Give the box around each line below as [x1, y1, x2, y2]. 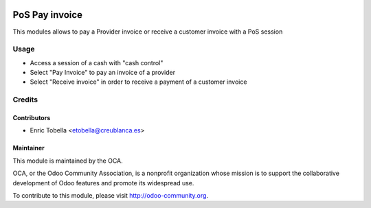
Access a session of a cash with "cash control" [30, 58, 164, 67]
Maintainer [12, 144, 45, 152]
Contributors [12, 114, 51, 122]
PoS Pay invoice [12, 9, 82, 21]
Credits [12, 95, 38, 104]
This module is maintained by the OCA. [12, 157, 123, 165]
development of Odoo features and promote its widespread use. [12, 178, 194, 187]
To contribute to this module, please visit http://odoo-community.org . [12, 191, 209, 199]
